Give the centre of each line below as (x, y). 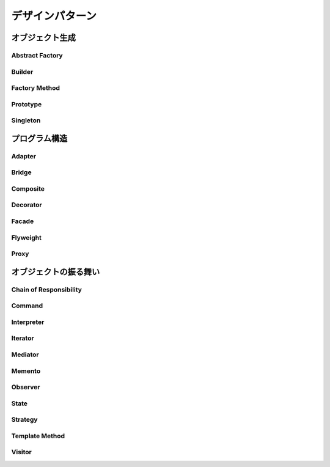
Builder (22, 72)
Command (27, 306)
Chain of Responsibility (47, 289)
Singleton (26, 120)
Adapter (24, 156)
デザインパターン (54, 16)
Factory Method (36, 88)
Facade (23, 221)
